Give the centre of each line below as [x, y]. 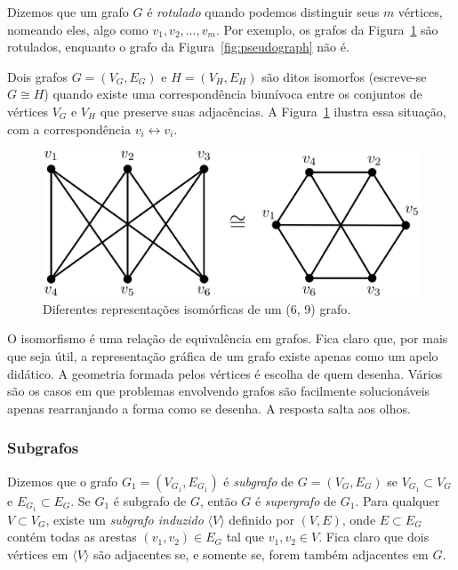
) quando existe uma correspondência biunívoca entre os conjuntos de [233, 94]
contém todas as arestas [72, 537]
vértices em [38, 554]
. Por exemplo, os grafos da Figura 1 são [327, 29]
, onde [359, 519]
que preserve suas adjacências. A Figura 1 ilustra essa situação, [273, 111]
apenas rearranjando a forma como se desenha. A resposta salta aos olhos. [209, 408]
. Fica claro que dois [374, 537]
